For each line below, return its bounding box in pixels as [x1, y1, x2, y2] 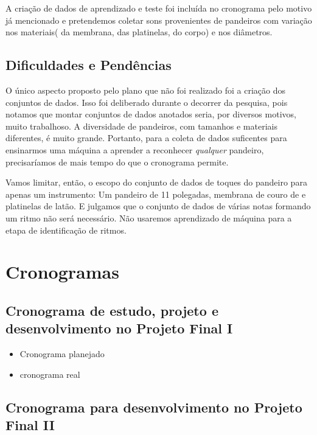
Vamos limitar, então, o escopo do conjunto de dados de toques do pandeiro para [5, 176, 307, 189]
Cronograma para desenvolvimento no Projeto [5, 397, 302, 416]
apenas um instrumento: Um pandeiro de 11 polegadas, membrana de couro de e [5, 187, 306, 200]
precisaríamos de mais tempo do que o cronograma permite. [5, 155, 229, 168]
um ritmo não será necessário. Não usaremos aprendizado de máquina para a [5, 211, 292, 224]
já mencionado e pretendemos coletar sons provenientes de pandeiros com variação [5, 13, 312, 26]
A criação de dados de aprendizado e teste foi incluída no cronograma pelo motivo [5, 2, 312, 14]
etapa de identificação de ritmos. [5, 223, 127, 236]
